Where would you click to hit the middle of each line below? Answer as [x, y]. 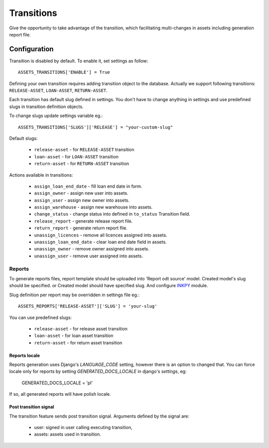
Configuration [31, 49]
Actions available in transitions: [41, 175]
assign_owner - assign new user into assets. [81, 193]
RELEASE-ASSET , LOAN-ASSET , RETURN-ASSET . [59, 91]
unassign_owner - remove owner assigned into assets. [92, 249]
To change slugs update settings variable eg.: [56, 116]
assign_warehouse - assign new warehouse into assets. [93, 207]
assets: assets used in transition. [68, 434]
